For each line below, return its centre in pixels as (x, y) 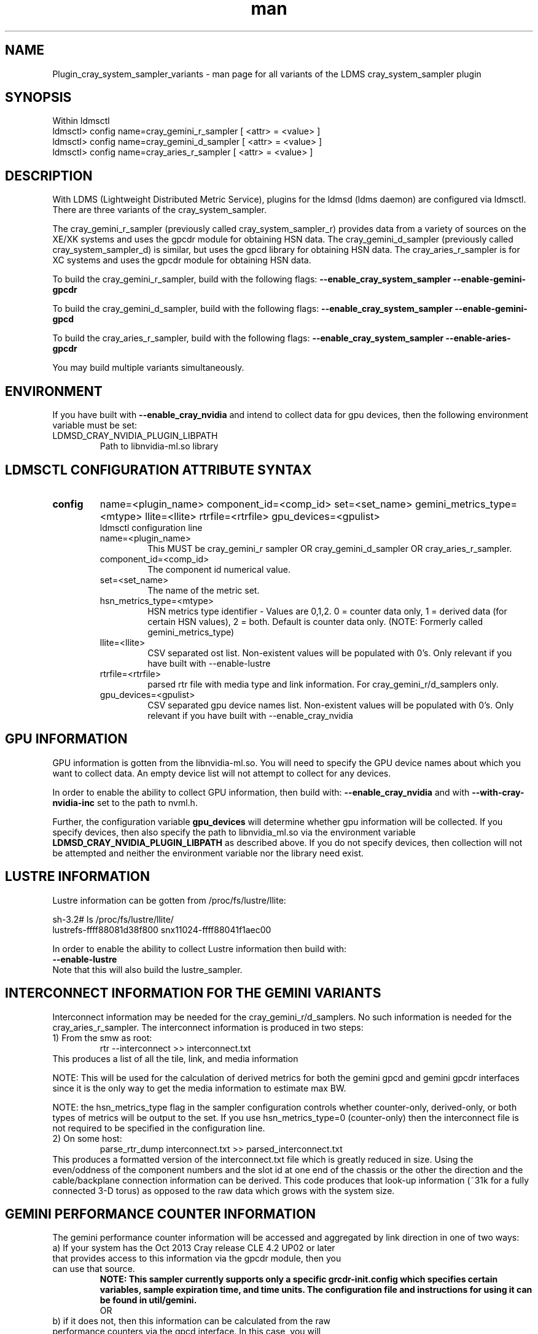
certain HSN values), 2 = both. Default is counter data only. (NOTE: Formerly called (315, 621)
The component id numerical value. (219, 569)
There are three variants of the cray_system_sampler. (160, 210)
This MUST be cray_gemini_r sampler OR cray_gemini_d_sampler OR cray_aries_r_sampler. (330, 548)
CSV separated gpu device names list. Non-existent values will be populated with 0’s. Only (331, 705)
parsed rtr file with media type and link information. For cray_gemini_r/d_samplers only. (323, 684)
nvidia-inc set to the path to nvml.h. (125, 802)
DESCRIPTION (49, 176)
